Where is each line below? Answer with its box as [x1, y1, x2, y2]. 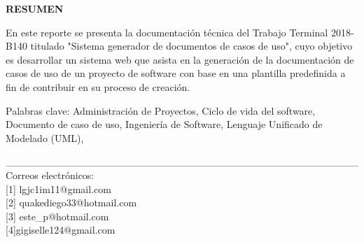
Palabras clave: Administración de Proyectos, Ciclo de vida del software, [6, 103, 316, 118]
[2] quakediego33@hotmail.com [6, 195, 137, 210]
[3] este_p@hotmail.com [6, 208, 109, 223]
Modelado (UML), [6, 130, 84, 145]
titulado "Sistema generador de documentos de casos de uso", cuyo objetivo [30, 38, 353, 53]
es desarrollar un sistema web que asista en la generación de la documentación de [6, 52, 354, 66]
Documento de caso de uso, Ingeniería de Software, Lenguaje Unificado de [6, 117, 323, 131]
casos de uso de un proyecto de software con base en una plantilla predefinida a [6, 66, 346, 80]
